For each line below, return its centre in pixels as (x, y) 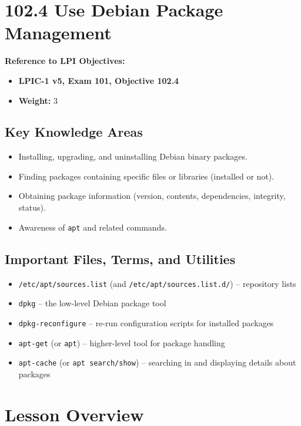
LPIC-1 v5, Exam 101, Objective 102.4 (99, 80)
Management (58, 33)
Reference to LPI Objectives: (65, 61)
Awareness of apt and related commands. (93, 227)
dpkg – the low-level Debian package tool (92, 303)
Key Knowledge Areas (74, 132)
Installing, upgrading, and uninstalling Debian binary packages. (133, 156)
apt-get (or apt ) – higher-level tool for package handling (122, 342)
